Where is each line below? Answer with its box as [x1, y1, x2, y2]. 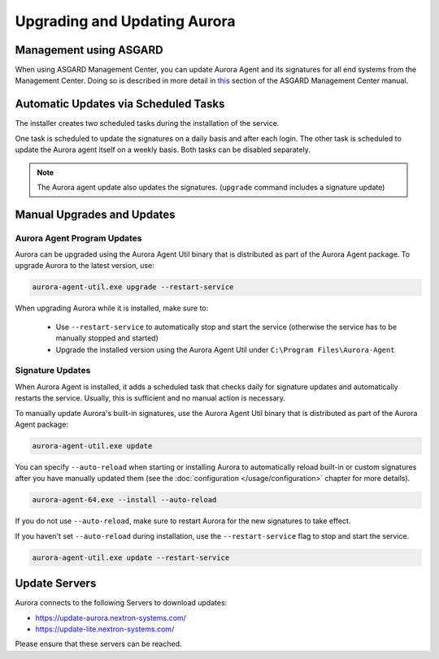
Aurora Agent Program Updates [15, 232, 142, 244]
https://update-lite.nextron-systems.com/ [35, 624, 175, 634]
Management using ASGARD [15, 43, 163, 57]
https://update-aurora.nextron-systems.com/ [35, 613, 186, 622]
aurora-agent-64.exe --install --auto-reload [32, 496, 217, 505]
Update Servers [15, 577, 97, 591]
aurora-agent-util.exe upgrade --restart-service [32, 283, 234, 292]
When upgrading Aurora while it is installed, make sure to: [15, 303, 209, 313]
